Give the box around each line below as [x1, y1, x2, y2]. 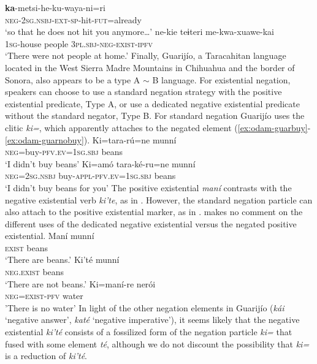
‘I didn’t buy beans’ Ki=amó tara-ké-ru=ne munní [5, 157, 196, 170]
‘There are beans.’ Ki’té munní [5, 253, 120, 266]
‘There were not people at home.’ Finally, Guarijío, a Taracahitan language [5, 49, 286, 62]
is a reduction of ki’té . [5, 349, 87, 362]
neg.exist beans [5, 265, 64, 278]
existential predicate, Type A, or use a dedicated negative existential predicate [5, 97, 300, 110]
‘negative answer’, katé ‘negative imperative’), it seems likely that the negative [5, 313, 300, 326]
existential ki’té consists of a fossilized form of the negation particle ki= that [5, 325, 292, 338]
